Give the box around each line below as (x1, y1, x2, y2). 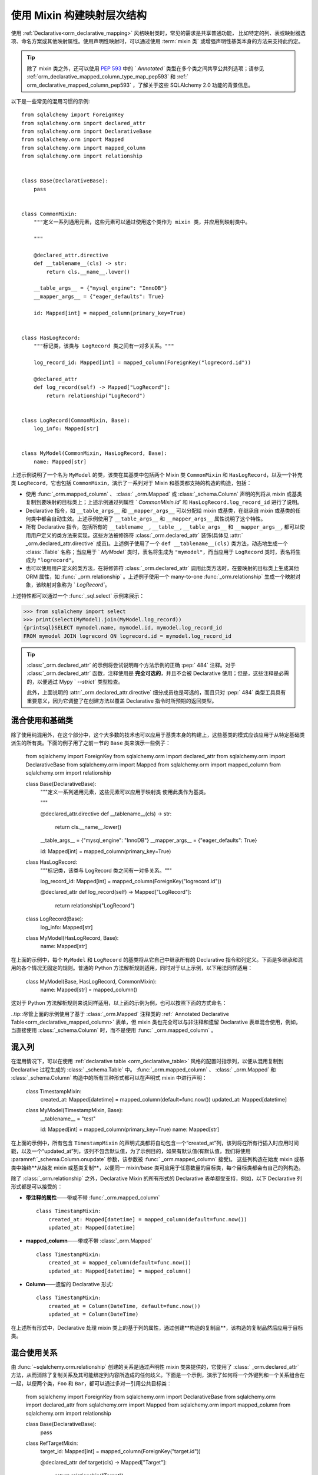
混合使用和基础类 (11, 716, 73, 726)
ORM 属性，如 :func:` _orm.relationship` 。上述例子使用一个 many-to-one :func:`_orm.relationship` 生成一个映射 (25, 573, 296, 580)
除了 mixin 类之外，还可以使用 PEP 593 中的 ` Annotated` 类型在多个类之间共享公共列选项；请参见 (26, 65, 264, 72)
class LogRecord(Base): (25, 915, 84, 923)
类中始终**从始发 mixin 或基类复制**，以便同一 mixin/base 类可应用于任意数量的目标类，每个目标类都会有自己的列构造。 (11, 1164, 304, 1171)
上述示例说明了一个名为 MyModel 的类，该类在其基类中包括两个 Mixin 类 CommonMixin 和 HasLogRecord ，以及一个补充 (11, 471, 303, 478)
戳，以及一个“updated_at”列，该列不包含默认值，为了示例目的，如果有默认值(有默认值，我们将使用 (11, 1148, 251, 1155)
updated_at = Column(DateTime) (48, 1311, 139, 1318)
